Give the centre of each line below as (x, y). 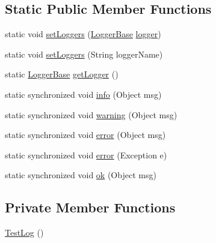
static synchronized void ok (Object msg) (81, 175)
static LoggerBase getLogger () (62, 74)
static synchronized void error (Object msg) (85, 135)
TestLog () (24, 232)
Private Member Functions (90, 207)
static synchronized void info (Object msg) (83, 94)
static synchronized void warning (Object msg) (91, 114)
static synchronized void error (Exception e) (86, 154)
